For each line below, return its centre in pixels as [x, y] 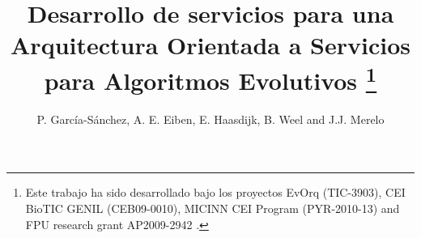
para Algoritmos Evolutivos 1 [210, 78]
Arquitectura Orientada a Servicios [210, 45]
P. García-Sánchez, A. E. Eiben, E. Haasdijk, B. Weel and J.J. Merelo [210, 119]
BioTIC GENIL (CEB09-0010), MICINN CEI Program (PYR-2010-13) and [213, 208]
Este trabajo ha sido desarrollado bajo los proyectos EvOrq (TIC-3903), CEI [215, 192]
